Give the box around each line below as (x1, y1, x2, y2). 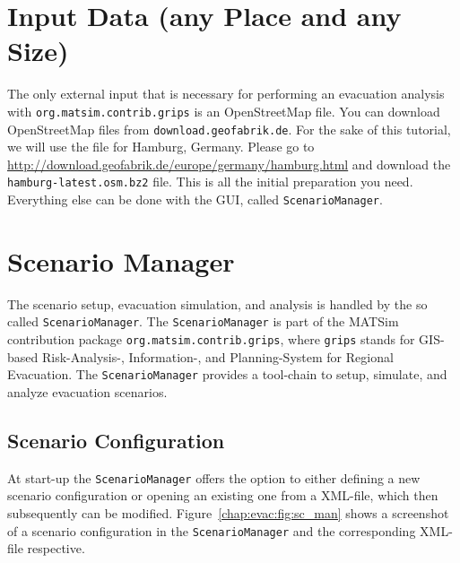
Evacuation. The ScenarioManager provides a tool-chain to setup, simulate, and (7, 365, 447, 384)
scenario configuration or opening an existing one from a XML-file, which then (7, 486, 438, 505)
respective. (27, 539, 85, 558)
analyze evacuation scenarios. (7, 383, 168, 401)
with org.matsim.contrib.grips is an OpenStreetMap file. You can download (7, 101, 440, 120)
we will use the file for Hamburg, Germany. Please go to (7, 137, 315, 156)
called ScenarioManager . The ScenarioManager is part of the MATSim (7, 312, 399, 331)
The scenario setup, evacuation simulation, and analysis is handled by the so (7, 294, 428, 313)
